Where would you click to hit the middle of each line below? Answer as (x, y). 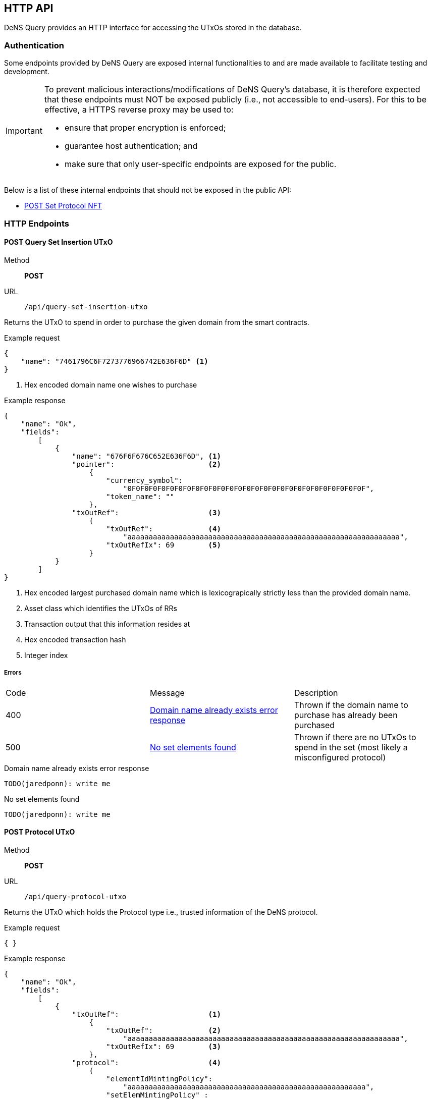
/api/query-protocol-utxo (75, 896)
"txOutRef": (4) (164, 529)
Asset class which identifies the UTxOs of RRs (101, 608)
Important (24, 131)
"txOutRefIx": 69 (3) (164, 1046)
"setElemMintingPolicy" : (157, 1095)
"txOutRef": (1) (146, 1014)
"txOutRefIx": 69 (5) (164, 545)
